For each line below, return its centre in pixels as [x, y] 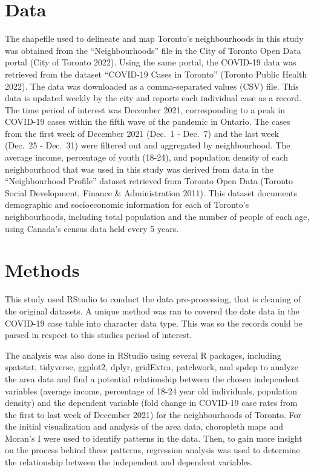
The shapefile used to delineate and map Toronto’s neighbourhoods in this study [154, 38]
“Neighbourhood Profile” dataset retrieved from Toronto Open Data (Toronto [149, 181]
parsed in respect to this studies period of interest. [99, 335]
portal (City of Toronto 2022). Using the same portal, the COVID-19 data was [151, 62]
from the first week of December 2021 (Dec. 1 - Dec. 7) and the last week [142, 133]
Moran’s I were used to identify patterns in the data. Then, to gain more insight [154, 438]
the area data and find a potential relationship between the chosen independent [152, 378]
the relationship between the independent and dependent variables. [129, 462]
